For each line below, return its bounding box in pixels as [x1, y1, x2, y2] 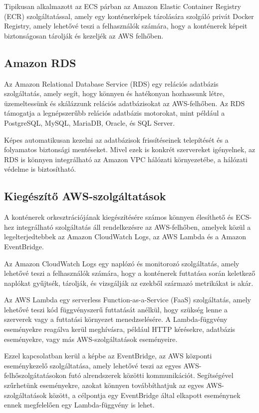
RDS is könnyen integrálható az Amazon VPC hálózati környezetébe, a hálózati [4, 154, 248, 164]
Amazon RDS [4, 55, 76, 70]
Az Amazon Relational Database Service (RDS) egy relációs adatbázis [4, 78, 219, 89]
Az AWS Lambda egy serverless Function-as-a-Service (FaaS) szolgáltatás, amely [4, 294, 252, 305]
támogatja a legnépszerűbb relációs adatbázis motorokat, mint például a [4, 108, 225, 118]
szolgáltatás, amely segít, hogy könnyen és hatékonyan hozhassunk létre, [4, 88, 225, 99]
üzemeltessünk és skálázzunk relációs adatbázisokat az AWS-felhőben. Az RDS [4, 98, 245, 108]
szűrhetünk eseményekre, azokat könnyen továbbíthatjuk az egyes [4, 380, 204, 390]
